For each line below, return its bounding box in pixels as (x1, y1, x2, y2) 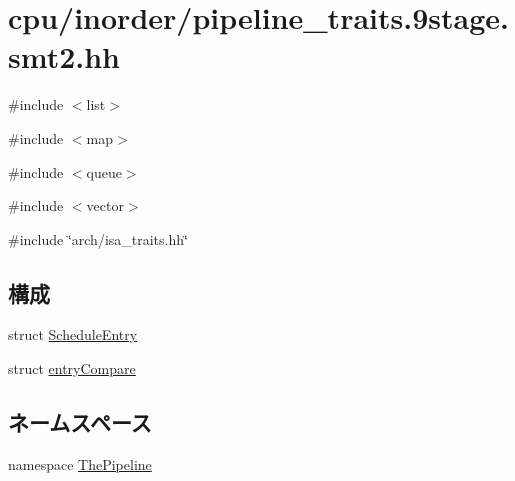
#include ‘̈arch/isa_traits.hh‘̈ (8, 228, 188, 249)
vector (86, 195, 124, 216)
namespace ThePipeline (8, 453, 152, 474)
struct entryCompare (8, 358, 136, 379)
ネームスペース (8, 407, 152, 438)
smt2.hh (8, 36, 120, 77)
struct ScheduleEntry (8, 324, 138, 345)
